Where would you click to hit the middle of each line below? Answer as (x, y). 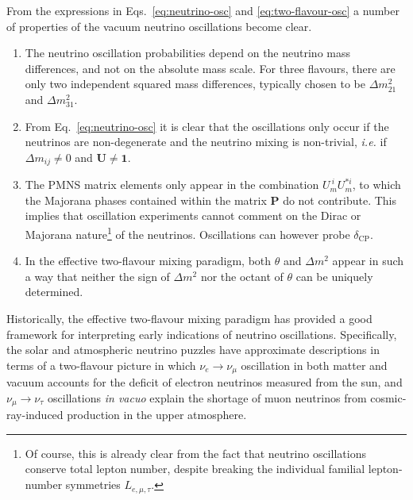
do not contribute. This (340, 200)
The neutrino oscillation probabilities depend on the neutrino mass (187, 53)
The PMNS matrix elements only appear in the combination (172, 185)
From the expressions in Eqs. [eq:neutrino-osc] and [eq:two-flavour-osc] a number (203, 10)
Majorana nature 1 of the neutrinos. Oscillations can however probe (187, 233)
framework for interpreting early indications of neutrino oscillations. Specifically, (202, 334)
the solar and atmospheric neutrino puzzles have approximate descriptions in (193, 350)
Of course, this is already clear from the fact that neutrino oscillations (195, 453)
